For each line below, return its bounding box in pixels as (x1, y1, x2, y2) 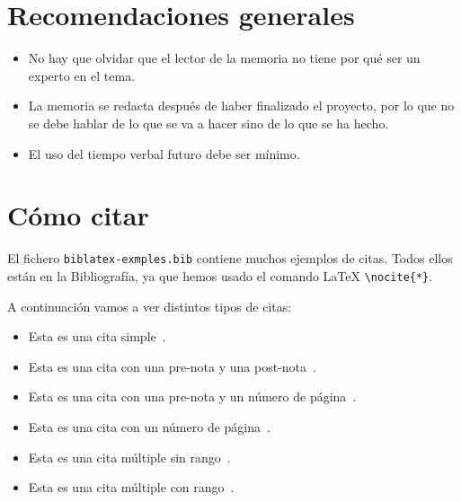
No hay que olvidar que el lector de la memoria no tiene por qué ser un (28, 48, 421, 67)
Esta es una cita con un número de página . (28, 417, 270, 436)
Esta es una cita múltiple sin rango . (28, 447, 231, 466)
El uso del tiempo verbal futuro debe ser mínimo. (28, 144, 300, 163)
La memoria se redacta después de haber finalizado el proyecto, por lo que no (28, 96, 455, 115)
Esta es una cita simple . (28, 327, 166, 346)
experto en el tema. (28, 66, 136, 84)
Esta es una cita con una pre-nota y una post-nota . (28, 357, 316, 375)
